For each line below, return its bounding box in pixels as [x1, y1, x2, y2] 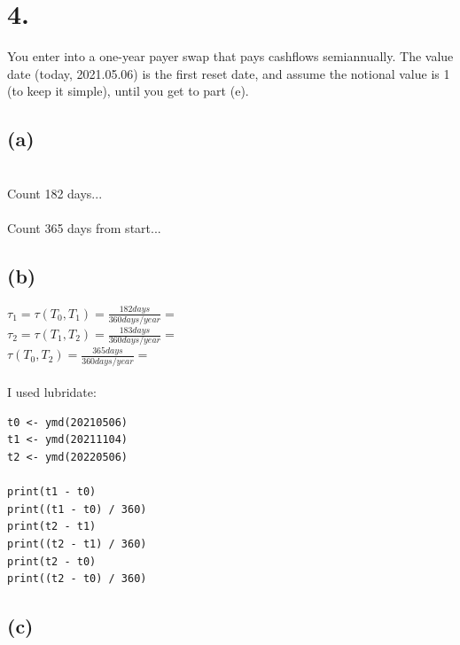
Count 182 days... [7, 183, 103, 202]
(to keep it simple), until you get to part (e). [7, 82, 249, 100]
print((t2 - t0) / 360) [7, 572, 147, 586]
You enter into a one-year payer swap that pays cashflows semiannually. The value [7, 47, 454, 66]
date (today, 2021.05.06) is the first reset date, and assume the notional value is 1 [7, 64, 450, 82]
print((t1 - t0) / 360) [7, 502, 147, 516]
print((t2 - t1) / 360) [7, 537, 147, 550]
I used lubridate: [7, 383, 97, 401]
